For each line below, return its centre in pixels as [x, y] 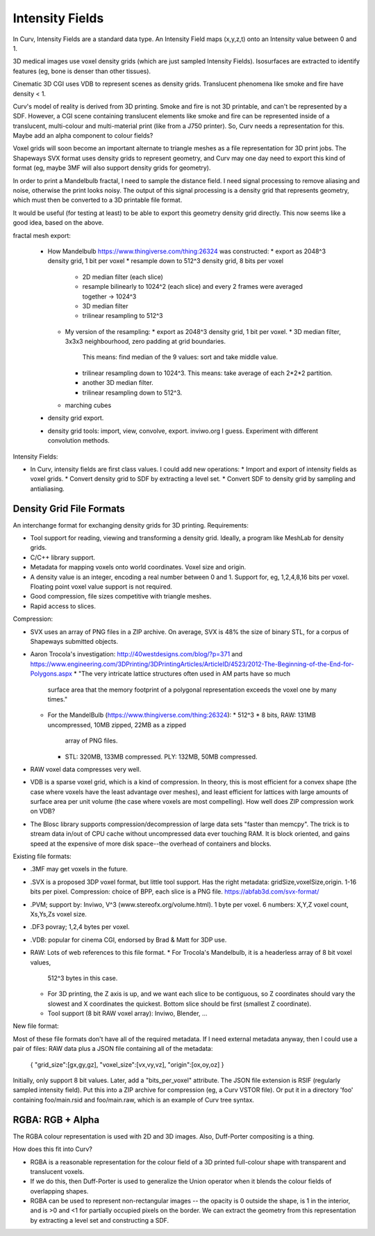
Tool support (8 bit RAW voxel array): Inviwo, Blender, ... [127, 1013]
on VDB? [43, 811]
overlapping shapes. [59, 1191]
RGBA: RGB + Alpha [56, 1119]
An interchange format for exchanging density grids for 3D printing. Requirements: [131, 525]
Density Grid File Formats [69, 508]
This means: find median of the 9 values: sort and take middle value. [180, 357]
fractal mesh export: [42, 235]
